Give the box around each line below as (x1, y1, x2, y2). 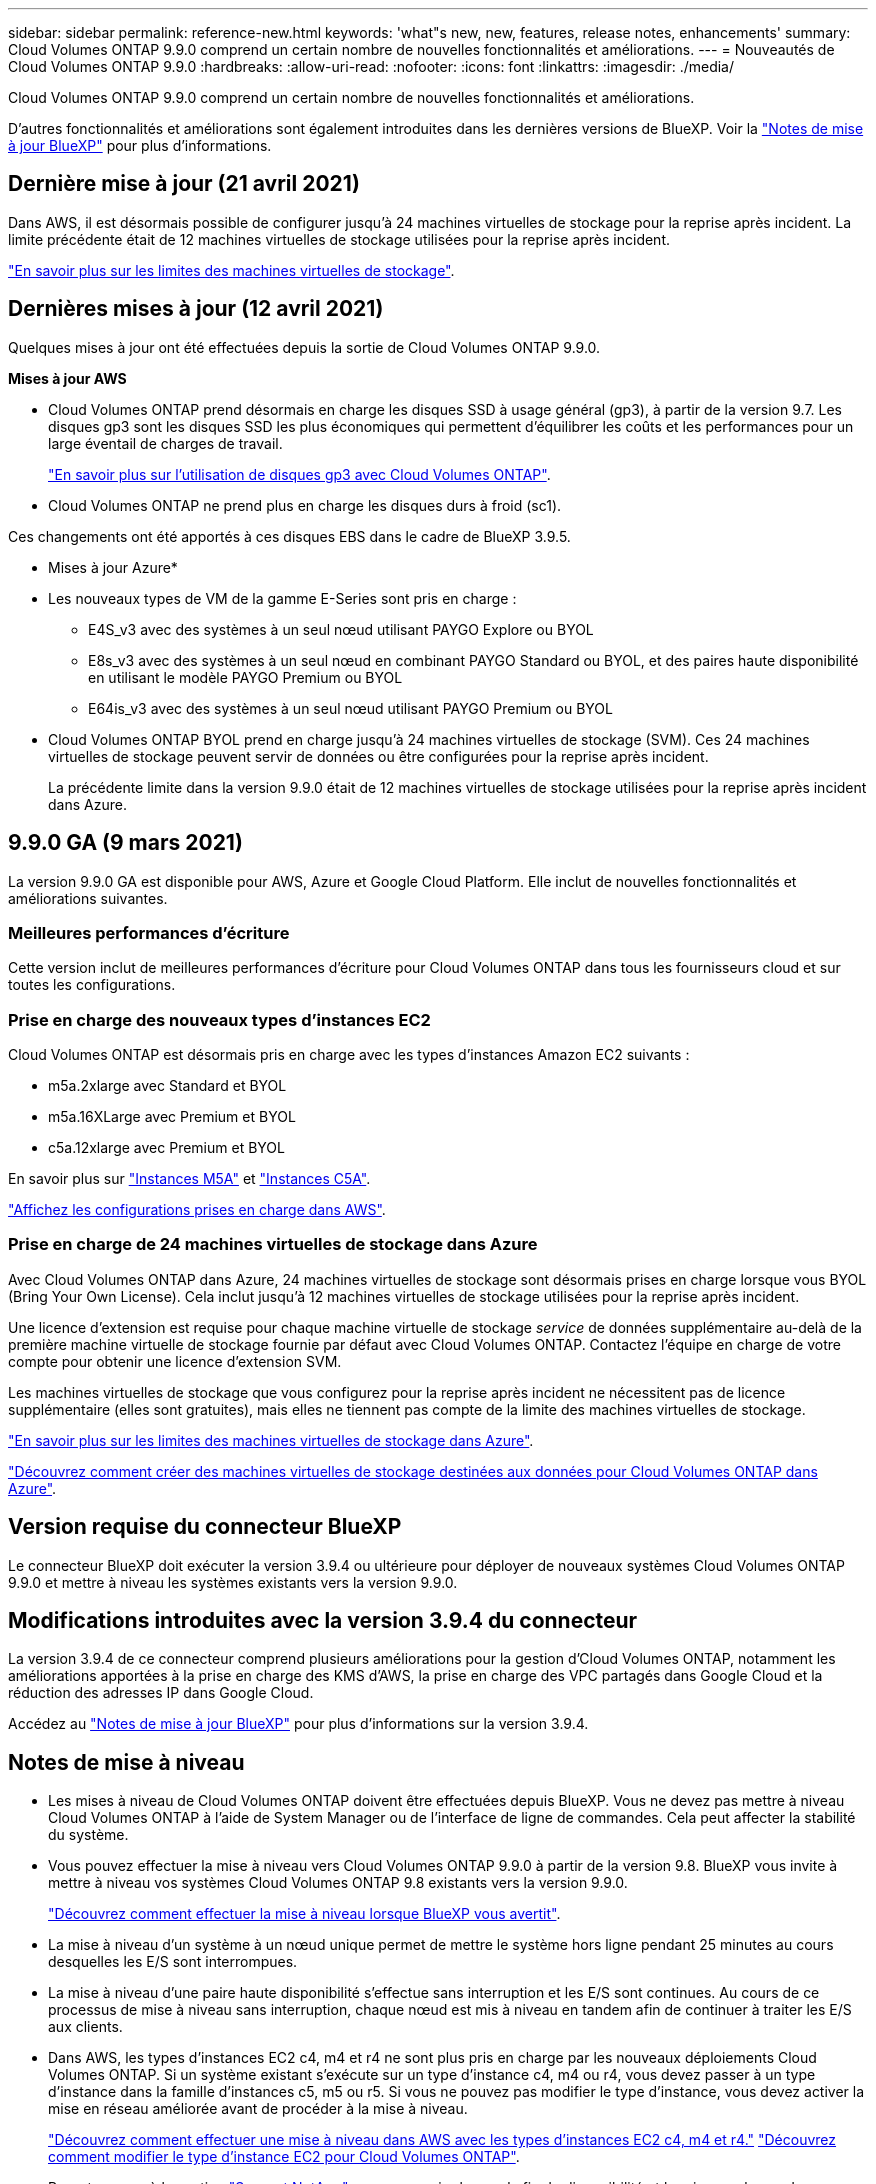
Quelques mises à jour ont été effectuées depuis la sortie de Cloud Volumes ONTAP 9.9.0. (8, 338, 601, 356)
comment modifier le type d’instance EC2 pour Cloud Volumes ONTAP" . (48, 2148, 520, 2166)
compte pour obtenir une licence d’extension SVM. (8, 1352, 342, 1370)
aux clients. (48, 2018, 123, 2036)
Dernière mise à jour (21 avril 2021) (8, 171, 360, 197)
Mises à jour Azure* (48, 558, 178, 576)
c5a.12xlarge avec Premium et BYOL (48, 1139, 285, 1157)
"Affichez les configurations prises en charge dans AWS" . (8, 1201, 386, 1219)
